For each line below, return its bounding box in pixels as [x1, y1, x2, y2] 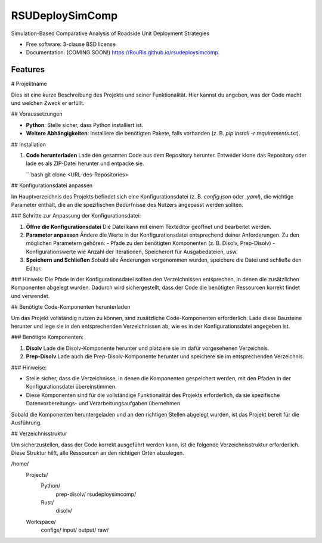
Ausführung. [11, 419, 42, 426]
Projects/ [26, 471, 48, 478]
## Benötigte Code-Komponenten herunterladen [11, 303, 131, 311]
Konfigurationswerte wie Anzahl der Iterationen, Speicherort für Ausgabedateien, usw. [26, 248, 238, 255]
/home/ [11, 460, 29, 467]
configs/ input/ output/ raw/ [41, 526, 109, 533]
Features [11, 64, 45, 75]
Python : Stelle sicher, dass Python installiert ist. [26, 121, 143, 128]
